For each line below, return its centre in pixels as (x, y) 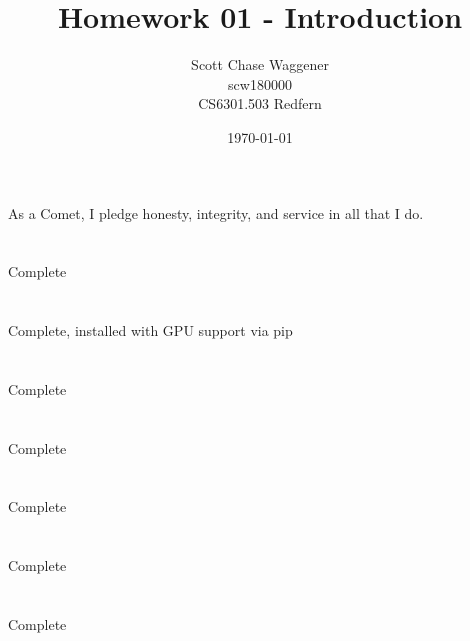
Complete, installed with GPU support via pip (150, 330)
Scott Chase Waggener (260, 64)
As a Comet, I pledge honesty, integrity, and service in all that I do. (216, 212)
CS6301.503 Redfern (260, 103)
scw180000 (260, 83)
